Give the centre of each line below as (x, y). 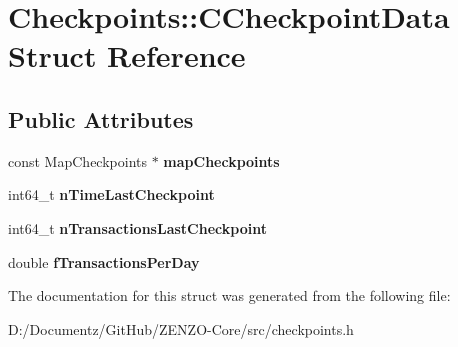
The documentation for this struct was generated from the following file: (229, 295)
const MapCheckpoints (77, 160)
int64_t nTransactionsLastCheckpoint (137, 227)
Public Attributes (101, 118)
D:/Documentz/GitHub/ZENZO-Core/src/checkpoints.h (181, 328)
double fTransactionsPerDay (104, 261)
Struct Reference (127, 55)
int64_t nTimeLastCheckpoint (111, 194)
